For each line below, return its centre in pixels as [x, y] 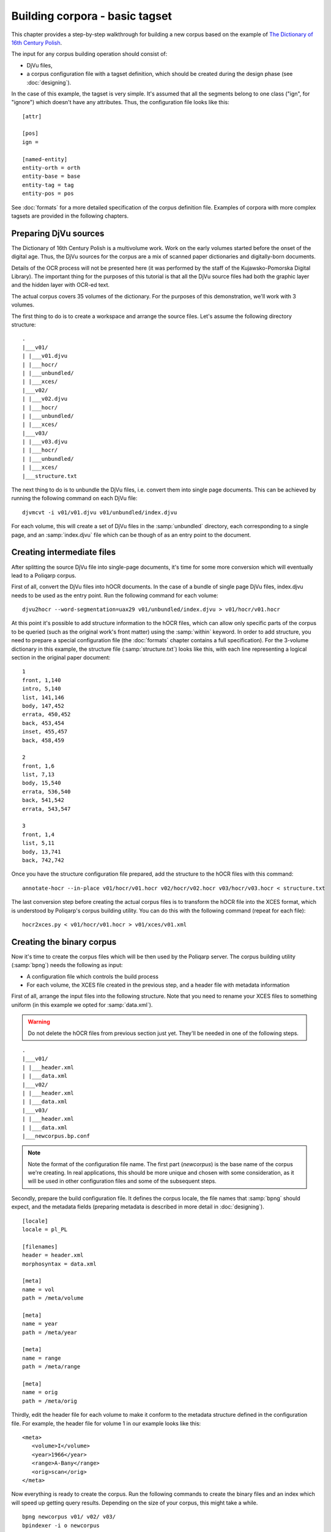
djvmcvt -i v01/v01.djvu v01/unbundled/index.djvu [100, 512]
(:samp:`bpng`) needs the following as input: [67, 965]
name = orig [40, 1392]
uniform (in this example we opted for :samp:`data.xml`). [82, 1004]
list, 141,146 [43, 697]
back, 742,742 [43, 860]
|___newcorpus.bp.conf [56, 1136]
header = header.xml [53, 1255]
